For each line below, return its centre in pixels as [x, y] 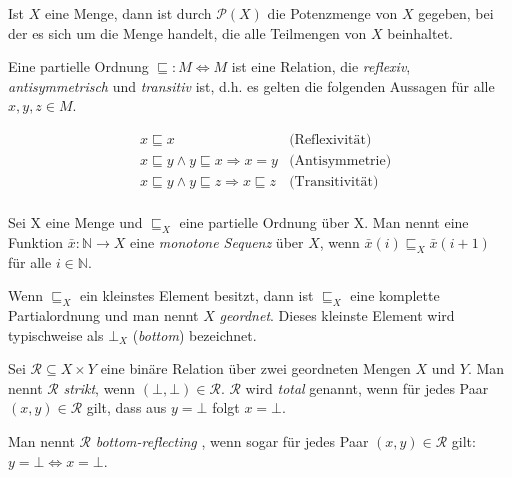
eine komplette [395, 295]
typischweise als [56, 334]
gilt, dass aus [126, 407]
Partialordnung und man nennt [103, 315]
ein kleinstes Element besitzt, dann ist [196, 295]
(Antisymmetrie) [340, 161]
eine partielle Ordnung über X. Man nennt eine [324, 222]
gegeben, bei [456, 13]
